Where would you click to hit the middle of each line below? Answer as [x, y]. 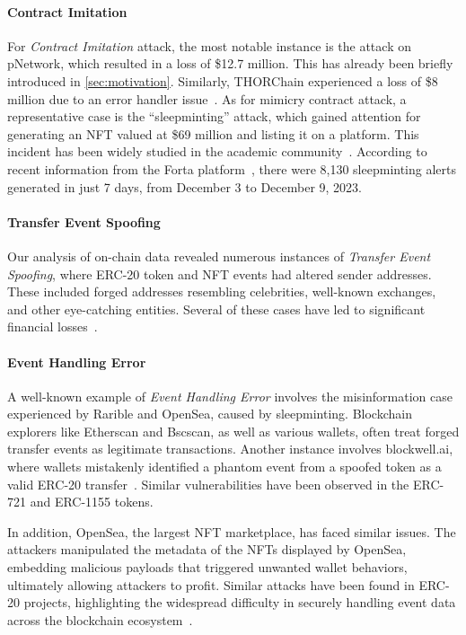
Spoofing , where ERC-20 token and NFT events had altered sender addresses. [220, 273]
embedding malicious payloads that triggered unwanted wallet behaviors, [207, 567]
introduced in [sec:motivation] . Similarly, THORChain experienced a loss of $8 [223, 80]
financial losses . [53, 326]
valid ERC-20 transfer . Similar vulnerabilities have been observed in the [208, 484]
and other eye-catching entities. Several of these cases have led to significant [216, 309]
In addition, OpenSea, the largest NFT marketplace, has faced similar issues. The [232, 531]
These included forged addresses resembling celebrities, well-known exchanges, [222, 291]
